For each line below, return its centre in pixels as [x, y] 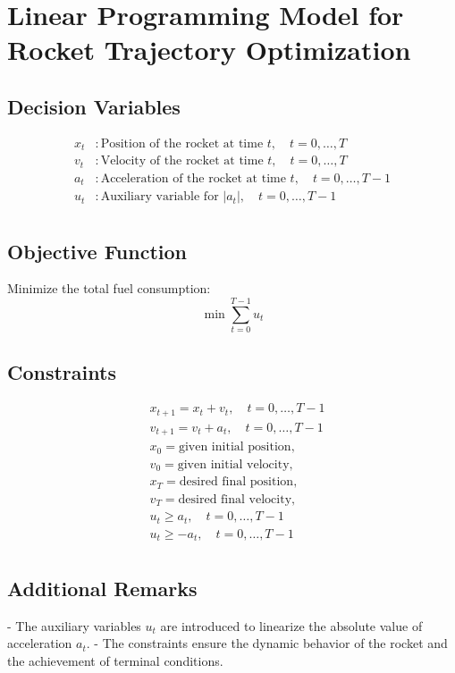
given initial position [235, 447]
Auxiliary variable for [160, 197]
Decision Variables [94, 106]
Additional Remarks [102, 588]
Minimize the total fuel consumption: [109, 288]
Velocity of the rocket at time [182, 161]
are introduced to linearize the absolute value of [291, 625]
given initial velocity [233, 464]
